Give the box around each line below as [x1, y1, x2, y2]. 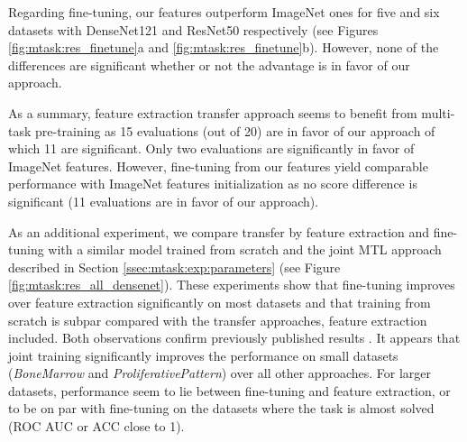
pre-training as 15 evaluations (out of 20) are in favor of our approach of [35, 121, 435, 140]
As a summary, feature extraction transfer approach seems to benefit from [8, 103, 417, 122]
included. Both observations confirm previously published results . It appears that [8, 328, 461, 347]
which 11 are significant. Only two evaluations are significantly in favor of [8, 139, 415, 158]
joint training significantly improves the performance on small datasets [8, 345, 398, 364]
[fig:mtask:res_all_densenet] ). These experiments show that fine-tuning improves [8, 275, 455, 294]
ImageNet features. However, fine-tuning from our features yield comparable [8, 156, 428, 175]
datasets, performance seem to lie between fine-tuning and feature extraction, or [8, 381, 451, 400]
